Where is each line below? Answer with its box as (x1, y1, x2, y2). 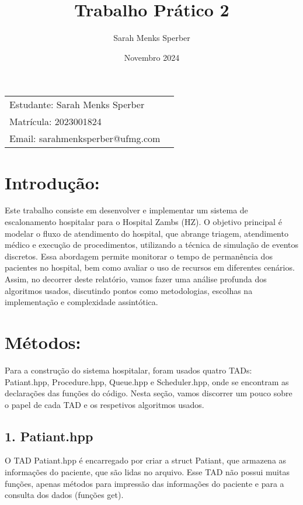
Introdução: (5, 170, 100, 194)
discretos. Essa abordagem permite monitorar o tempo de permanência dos (5, 250, 273, 262)
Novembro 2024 (124, 51, 180, 63)
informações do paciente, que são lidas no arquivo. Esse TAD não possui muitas (5, 466, 290, 478)
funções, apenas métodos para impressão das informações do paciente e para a (5, 477, 284, 489)
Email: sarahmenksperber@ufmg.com (9, 132, 161, 146)
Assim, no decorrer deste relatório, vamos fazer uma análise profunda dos (5, 273, 267, 285)
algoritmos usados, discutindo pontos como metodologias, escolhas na (5, 284, 253, 296)
